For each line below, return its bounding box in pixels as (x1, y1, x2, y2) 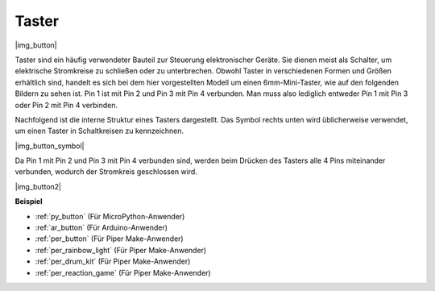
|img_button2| (14, 181, 62, 191)
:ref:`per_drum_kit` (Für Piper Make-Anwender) (35, 256, 191, 266)
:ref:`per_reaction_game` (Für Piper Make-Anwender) (35, 268, 211, 277)
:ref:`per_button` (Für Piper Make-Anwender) (35, 234, 184, 243)
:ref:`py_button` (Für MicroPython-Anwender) (35, 211, 185, 221)
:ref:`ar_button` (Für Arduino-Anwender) (35, 222, 168, 233)
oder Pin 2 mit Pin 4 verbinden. (14, 100, 118, 110)
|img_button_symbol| (14, 141, 85, 151)
